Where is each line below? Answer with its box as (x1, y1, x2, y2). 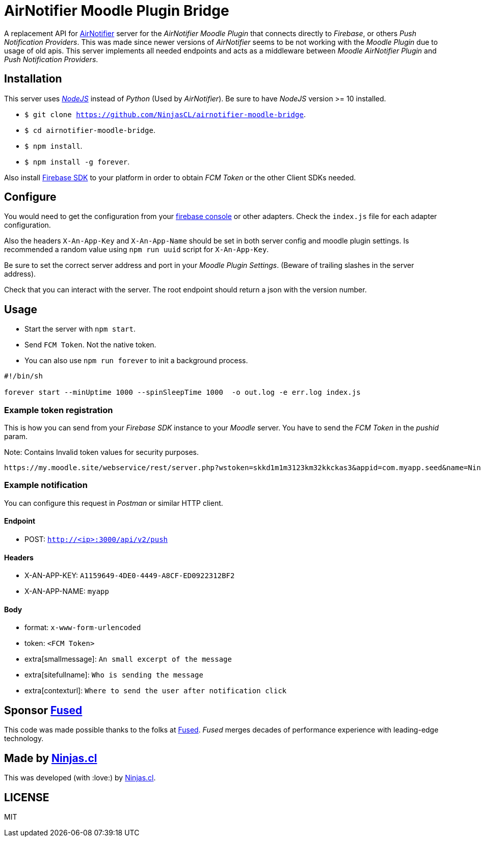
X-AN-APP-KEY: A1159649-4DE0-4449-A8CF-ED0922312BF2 (24, 571, 235, 580)
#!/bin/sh (4, 372, 43, 381)
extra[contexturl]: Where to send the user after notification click (24, 686, 287, 695)
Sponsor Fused (4, 703, 83, 717)
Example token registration (4, 404, 113, 415)
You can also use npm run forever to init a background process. (24, 356, 248, 365)
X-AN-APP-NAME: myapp (24, 587, 109, 596)
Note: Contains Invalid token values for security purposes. (4, 448, 199, 457)
